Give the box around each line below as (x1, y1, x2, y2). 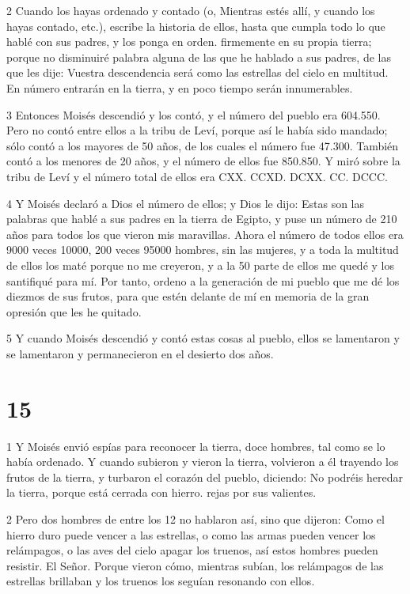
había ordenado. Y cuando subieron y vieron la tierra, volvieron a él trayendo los (6, 453, 399, 470)
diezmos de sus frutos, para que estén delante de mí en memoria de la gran (6, 288, 370, 305)
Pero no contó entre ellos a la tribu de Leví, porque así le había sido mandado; (6, 122, 388, 138)
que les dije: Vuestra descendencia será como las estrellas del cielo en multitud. (6, 64, 389, 81)
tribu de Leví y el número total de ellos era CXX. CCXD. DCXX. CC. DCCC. (6, 168, 388, 184)
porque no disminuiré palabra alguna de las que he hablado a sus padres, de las (6, 48, 391, 65)
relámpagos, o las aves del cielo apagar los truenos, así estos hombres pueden (6, 542, 378, 558)
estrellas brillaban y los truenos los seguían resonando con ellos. (6, 573, 315, 589)
